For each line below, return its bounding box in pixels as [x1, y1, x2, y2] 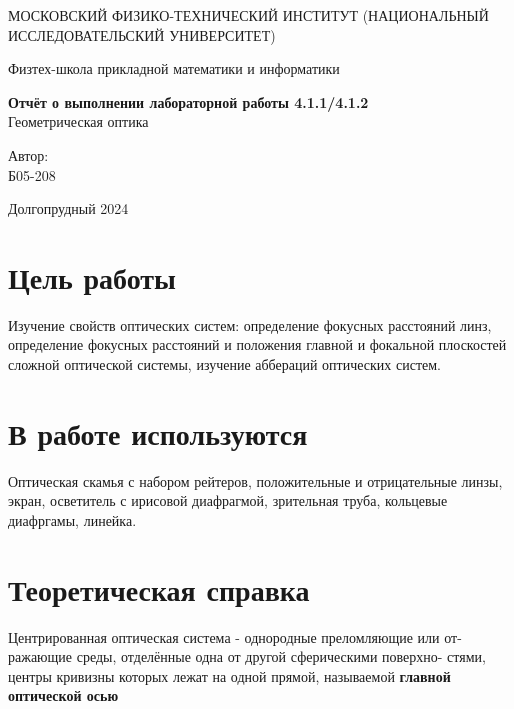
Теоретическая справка [8, 568, 310, 609]
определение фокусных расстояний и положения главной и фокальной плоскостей [8, 334, 507, 355]
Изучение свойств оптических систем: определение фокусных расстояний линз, [8, 314, 492, 335]
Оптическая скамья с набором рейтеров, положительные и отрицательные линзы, [8, 470, 503, 491]
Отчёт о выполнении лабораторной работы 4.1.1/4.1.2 [8, 91, 369, 112]
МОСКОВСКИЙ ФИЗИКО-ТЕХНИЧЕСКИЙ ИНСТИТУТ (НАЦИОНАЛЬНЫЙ [8, 5, 489, 25]
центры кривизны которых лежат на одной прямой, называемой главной [8, 665, 451, 686]
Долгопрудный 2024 [8, 198, 129, 219]
